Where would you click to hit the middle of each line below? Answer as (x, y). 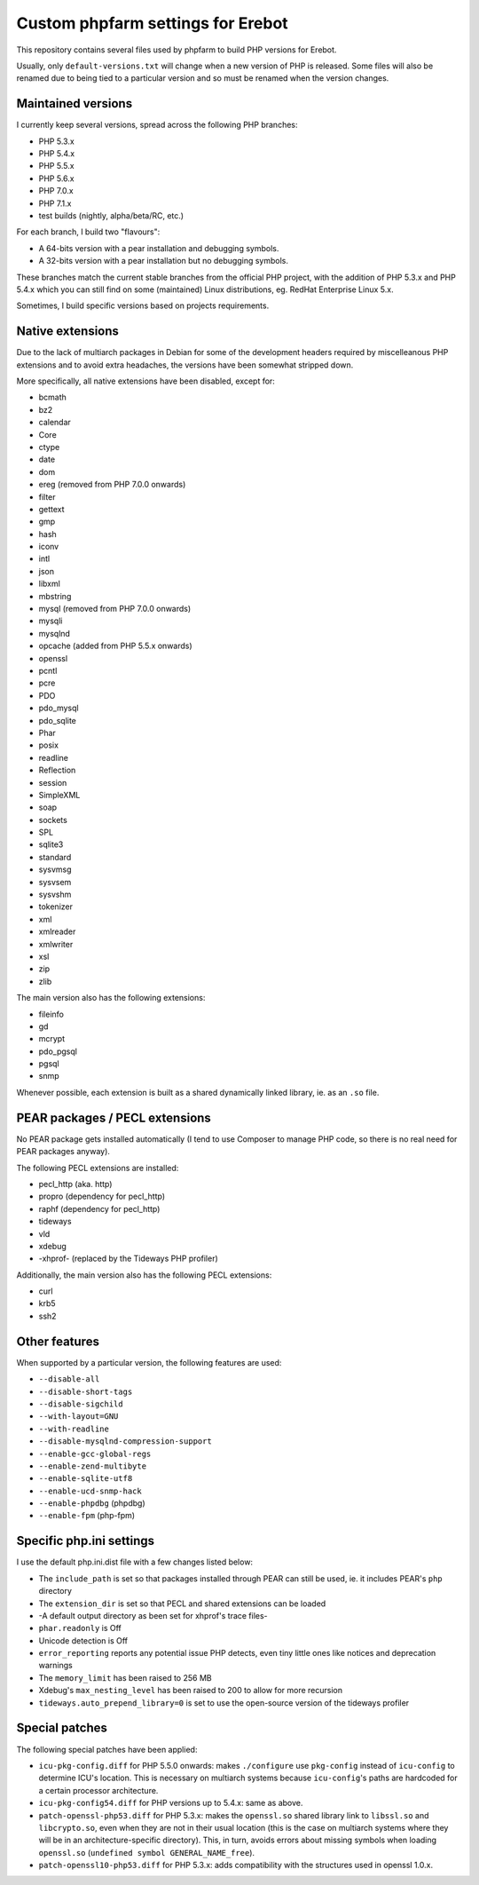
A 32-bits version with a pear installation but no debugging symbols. (163, 261)
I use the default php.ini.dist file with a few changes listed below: (134, 1562)
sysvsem (55, 882)
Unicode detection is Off (83, 1640)
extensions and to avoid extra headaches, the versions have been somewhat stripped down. (185, 365)
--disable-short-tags (86, 1391)
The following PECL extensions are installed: (98, 1168)
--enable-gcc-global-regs (95, 1453)
